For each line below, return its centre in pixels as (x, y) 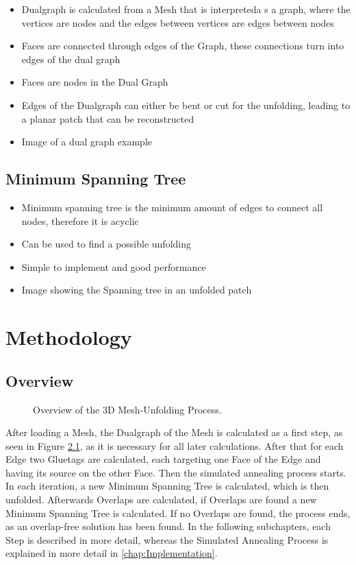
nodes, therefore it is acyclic (80, 220)
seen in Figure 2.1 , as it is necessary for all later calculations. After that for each (175, 445)
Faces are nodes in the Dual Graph (95, 82)
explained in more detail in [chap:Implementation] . (112, 553)
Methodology (69, 337)
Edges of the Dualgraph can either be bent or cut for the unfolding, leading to (186, 105)
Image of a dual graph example (87, 142)
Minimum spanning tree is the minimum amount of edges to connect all (172, 207)
